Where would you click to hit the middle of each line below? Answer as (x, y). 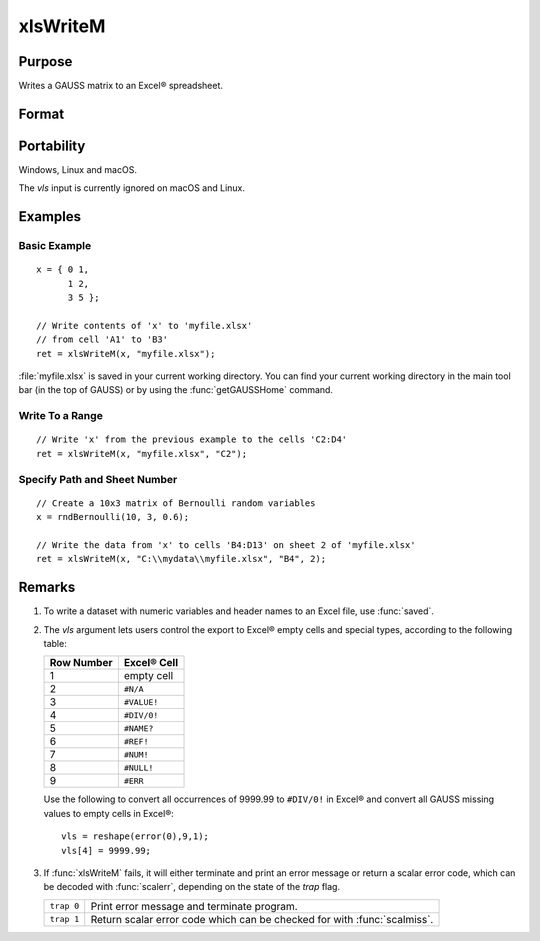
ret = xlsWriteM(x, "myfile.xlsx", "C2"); (142, 453)
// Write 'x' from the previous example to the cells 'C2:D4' (192, 439)
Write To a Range (61, 416)
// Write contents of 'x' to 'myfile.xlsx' (144, 325)
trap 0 (64, 906)
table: (55, 644)
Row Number (81, 663)
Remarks (47, 587)
